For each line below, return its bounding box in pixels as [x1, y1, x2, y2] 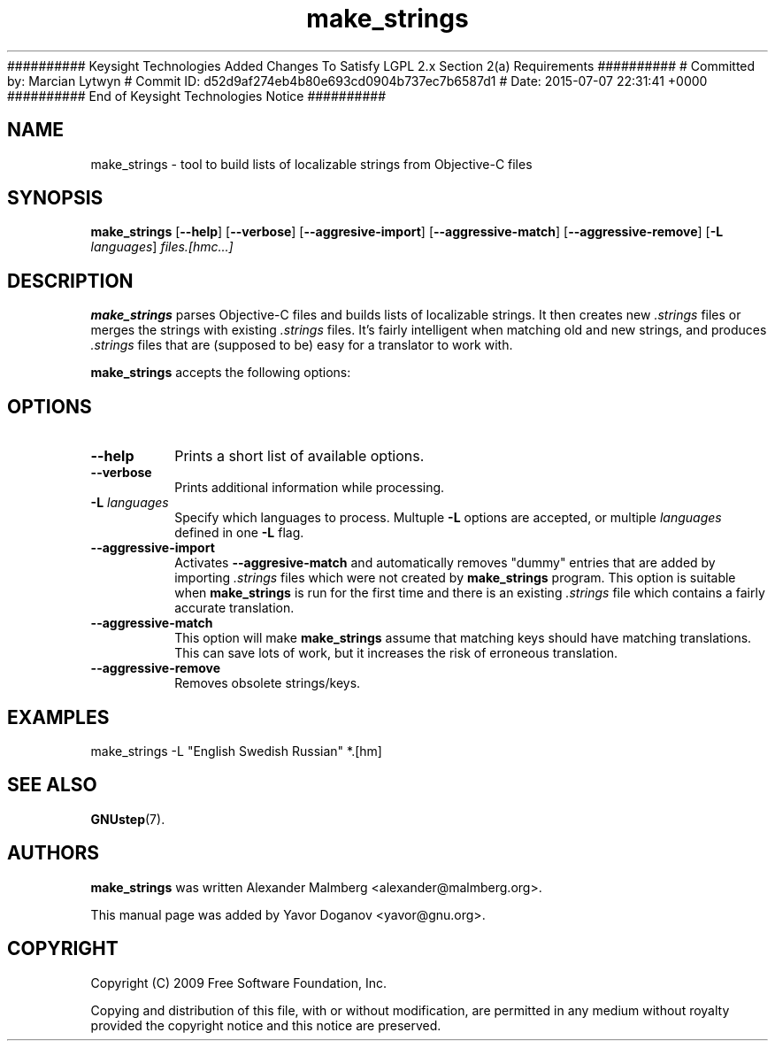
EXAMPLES [7, 705, 110, 728]
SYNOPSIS [7, 187, 104, 210]
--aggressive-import [90, 540, 215, 556]
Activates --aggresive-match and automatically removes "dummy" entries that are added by [174, 555, 716, 571]
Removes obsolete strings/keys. [174, 675, 361, 691]
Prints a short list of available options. [174, 447, 425, 466]
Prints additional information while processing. [174, 480, 445, 496]
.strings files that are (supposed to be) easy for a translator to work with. [90, 337, 513, 353]
